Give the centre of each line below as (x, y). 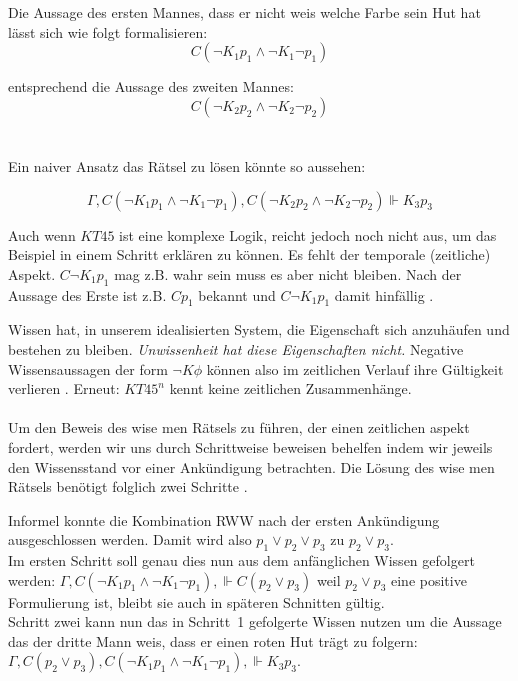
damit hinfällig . (384, 294)
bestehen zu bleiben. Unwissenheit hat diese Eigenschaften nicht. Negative (236, 348)
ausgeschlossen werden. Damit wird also (130, 539)
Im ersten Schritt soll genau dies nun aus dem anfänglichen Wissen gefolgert (241, 560)
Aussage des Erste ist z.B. (87, 294)
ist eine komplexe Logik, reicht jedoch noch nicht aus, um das (308, 234)
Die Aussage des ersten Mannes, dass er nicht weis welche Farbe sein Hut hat (244, 12)
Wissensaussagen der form (88, 368)
